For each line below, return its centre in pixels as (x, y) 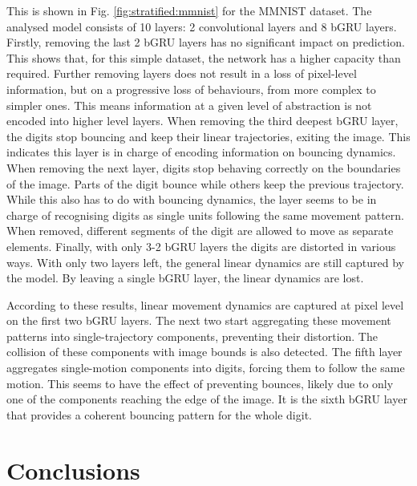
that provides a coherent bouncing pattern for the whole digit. (159, 414)
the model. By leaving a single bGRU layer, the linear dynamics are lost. (185, 278)
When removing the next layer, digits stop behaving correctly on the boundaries (204, 167)
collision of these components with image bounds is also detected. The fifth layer (204, 352)
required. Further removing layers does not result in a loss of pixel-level (182, 73)
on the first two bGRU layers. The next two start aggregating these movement (199, 320)
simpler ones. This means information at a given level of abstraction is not (189, 105)
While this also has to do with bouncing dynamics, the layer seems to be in (192, 199)
